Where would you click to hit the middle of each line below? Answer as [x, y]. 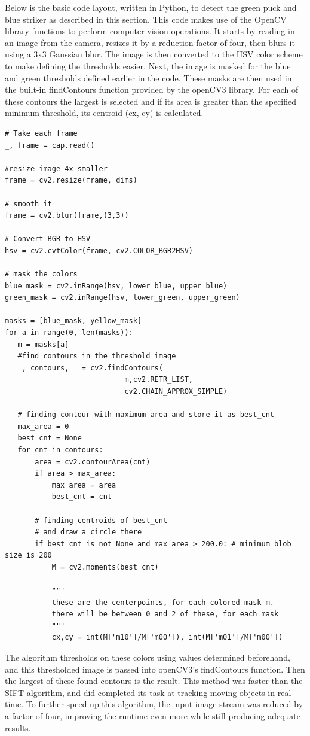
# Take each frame [41, 133]
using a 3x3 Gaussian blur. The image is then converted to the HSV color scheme [154, 54]
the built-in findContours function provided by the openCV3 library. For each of [152, 89]
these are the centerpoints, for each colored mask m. [163, 602]
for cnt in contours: [60, 450]
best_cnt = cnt [82, 497]
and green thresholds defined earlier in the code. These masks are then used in [148, 77]
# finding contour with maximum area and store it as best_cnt [146, 415]
